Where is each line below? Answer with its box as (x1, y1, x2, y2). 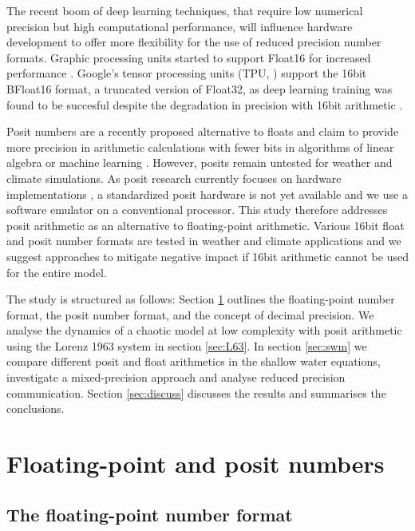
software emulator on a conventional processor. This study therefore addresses (6, 201, 388, 218)
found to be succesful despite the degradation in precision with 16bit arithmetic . (6, 96, 403, 113)
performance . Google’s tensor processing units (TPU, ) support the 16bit (6, 65, 367, 81)
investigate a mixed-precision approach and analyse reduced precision (6, 369, 346, 386)
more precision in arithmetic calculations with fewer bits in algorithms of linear (6, 138, 394, 155)
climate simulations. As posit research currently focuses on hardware (6, 169, 342, 186)
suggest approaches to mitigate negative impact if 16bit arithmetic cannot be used (6, 248, 409, 264)
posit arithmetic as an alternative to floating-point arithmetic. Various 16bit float (6, 216, 405, 233)
